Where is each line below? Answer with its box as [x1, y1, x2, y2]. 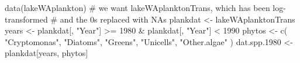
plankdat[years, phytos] [5, 47, 88, 59]
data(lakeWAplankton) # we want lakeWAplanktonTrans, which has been [5, 2, 270, 13]
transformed [5, 13, 48, 25]
